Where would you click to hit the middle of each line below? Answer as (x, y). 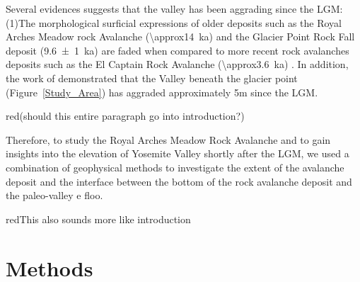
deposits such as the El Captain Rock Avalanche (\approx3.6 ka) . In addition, (177, 64)
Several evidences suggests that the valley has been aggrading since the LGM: (174, 9)
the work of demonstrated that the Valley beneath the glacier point (152, 78)
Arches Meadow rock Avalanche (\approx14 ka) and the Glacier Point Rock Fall (180, 36)
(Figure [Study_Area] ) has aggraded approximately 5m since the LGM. (162, 92)
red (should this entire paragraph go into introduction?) (125, 116)
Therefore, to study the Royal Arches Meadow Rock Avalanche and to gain (168, 139)
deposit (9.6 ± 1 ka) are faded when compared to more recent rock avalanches (178, 50)
